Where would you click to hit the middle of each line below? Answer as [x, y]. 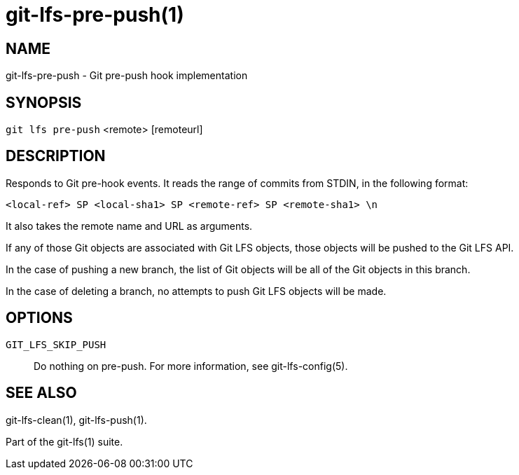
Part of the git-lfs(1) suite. [64, 441]
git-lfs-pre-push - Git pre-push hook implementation [127, 76]
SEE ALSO [41, 393]
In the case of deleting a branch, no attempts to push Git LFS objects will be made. [196, 291]
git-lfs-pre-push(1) [95, 15]
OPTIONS [39, 318]
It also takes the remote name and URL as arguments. [129, 226]
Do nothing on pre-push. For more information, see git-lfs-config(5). [191, 366]
